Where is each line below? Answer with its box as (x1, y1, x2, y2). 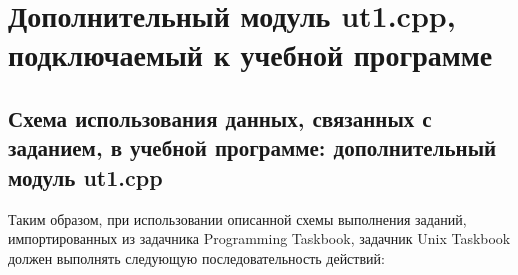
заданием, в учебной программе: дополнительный (8, 132, 497, 163)
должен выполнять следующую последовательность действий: (8, 247, 385, 268)
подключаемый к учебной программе (8, 34, 493, 75)
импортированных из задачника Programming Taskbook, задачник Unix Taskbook (8, 228, 511, 249)
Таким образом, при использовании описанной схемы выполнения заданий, (8, 208, 467, 229)
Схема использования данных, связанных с (8, 102, 432, 133)
